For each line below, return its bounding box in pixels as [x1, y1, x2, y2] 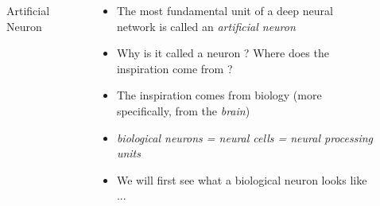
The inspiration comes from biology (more [116, 87, 322, 103]
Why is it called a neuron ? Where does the [116, 45, 329, 61]
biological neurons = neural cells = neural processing [116, 129, 374, 146]
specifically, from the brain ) [116, 102, 250, 119]
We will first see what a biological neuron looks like [116, 171, 367, 188]
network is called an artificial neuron [116, 17, 296, 34]
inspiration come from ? [116, 60, 233, 76]
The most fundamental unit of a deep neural [116, 2, 333, 18]
